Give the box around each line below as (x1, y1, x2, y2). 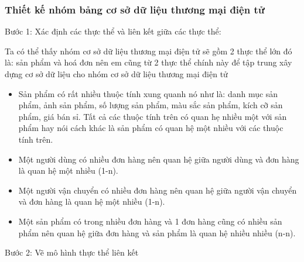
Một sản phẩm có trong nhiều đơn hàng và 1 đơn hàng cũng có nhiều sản (18, 215, 282, 227)
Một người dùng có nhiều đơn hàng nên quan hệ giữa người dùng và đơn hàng (18, 153, 299, 165)
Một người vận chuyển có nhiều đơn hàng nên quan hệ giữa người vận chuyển (18, 184, 297, 196)
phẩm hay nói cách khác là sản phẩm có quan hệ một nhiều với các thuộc (18, 122, 283, 134)
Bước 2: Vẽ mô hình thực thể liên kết (5, 246, 139, 258)
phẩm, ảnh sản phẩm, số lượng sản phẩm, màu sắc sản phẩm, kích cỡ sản (18, 99, 283, 111)
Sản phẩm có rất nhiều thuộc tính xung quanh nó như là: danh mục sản (18, 87, 278, 99)
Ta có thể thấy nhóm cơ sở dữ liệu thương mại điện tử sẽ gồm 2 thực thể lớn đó (5, 44, 292, 57)
